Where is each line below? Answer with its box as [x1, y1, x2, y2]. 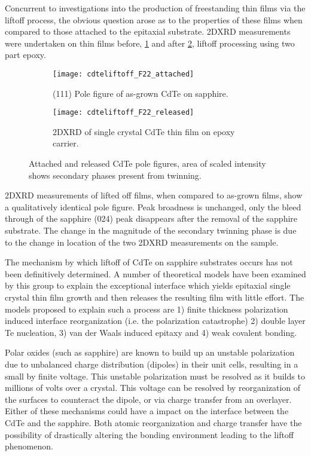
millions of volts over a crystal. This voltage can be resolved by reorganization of [5, 381, 301, 394]
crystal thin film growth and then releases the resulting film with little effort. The [5, 291, 304, 303]
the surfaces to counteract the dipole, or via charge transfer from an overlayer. [5, 393, 292, 405]
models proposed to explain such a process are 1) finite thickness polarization [5, 302, 288, 315]
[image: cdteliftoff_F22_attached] [53, 69, 194, 78]
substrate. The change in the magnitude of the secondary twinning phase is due [5, 224, 297, 237]
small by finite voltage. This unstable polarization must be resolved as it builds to [5, 369, 305, 382]
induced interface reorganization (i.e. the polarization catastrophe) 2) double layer [5, 314, 306, 327]
